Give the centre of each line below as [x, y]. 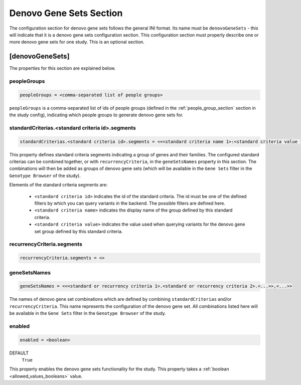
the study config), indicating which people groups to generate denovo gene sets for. [96, 115]
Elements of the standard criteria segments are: [58, 185]
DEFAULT [19, 353]
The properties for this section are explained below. [62, 68]
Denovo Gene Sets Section [66, 13]
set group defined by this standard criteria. [79, 231]
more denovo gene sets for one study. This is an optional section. [77, 42]
